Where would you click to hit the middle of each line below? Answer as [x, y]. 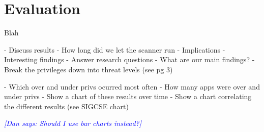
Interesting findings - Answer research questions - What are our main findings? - [129, 59]
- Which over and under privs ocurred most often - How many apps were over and [132, 86]
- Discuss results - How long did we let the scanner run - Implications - [115, 49]
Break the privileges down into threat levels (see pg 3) [89, 69]
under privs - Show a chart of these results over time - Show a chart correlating [128, 96]
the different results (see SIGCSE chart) [66, 106]
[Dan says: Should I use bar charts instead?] [73, 123]
